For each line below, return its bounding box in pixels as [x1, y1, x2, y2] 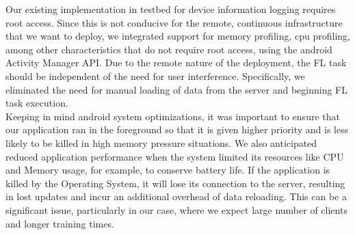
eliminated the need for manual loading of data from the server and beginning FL [5, 82, 347, 96]
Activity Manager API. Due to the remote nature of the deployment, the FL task [5, 55, 347, 70]
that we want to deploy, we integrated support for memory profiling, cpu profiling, [5, 29, 350, 43]
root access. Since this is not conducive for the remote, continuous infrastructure [5, 15, 343, 29]
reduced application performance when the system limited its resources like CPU [5, 149, 344, 163]
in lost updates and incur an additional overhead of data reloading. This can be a [5, 189, 347, 204]
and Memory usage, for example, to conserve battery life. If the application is [5, 163, 330, 177]
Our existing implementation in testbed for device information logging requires [5, 2, 336, 16]
